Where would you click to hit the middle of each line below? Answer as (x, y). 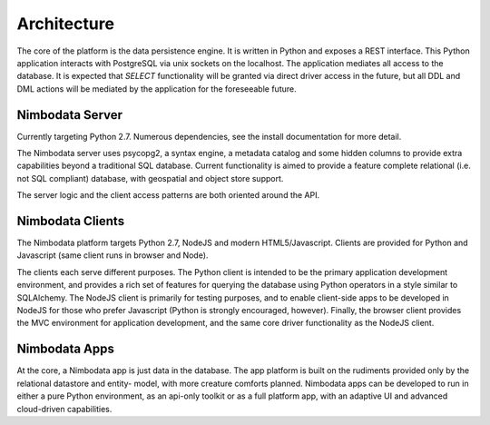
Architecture (66, 24)
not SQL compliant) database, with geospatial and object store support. (150, 178)
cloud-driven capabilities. (64, 409)
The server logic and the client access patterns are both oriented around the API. (168, 195)
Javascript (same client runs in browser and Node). (113, 255)
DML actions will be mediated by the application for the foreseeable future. (157, 89)
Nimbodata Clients (71, 221)
